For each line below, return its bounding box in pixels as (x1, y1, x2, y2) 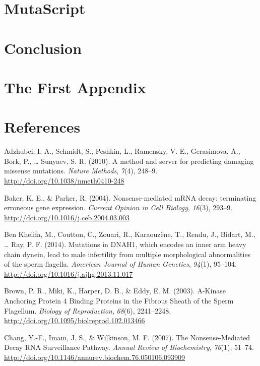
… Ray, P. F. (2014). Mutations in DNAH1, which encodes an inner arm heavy (4, 239, 246, 249)
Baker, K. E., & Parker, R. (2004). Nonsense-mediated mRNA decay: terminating (4, 192, 256, 203)
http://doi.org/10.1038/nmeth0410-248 (4, 175, 124, 186)
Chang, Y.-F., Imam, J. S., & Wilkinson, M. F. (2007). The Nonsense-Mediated (4, 332, 250, 342)
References (4, 116, 81, 137)
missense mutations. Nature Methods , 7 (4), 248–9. (4, 165, 158, 176)
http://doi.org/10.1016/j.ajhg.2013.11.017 (4, 268, 133, 279)
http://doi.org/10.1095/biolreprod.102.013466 (4, 315, 145, 326)
